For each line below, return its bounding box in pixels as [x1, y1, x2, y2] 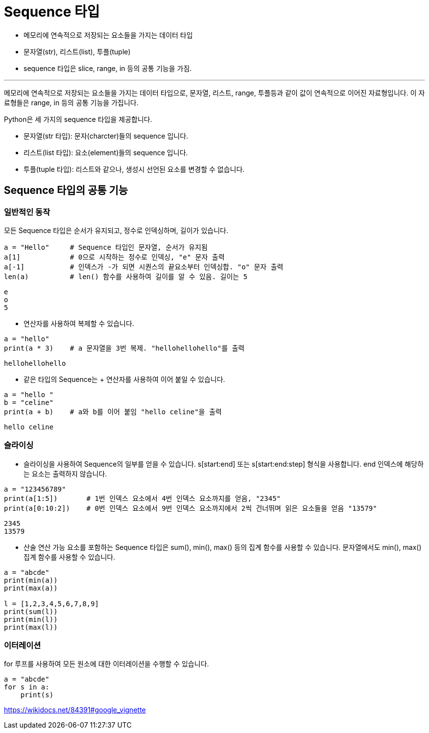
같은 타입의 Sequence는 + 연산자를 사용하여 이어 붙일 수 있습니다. [24, 375, 225, 383]
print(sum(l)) [4, 607, 58, 615]
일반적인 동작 [4, 207, 50, 217]
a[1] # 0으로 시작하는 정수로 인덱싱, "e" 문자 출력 [4, 253, 225, 261]
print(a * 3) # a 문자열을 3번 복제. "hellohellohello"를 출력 [4, 344, 245, 352]
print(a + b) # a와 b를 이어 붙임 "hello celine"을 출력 [4, 407, 222, 416]
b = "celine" [4, 398, 54, 406]
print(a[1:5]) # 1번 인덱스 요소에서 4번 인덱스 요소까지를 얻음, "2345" [4, 494, 281, 502]
